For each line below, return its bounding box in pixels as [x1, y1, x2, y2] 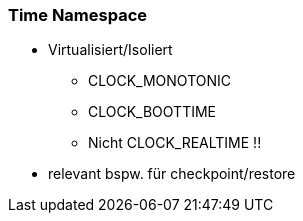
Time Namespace [8, 5, 148, 25]
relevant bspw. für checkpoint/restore [48, 165, 296, 183]
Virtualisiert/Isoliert [48, 41, 173, 59]
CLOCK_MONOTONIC [88, 72, 231, 90]
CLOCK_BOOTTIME [88, 103, 216, 121]
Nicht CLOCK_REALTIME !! [88, 134, 262, 152]
